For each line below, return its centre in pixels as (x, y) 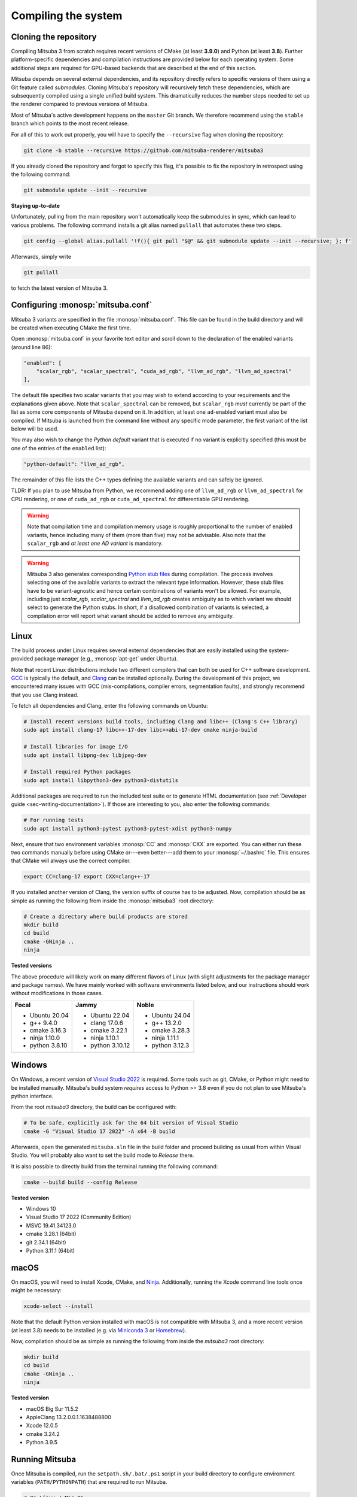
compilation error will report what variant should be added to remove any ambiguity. (131, 616)
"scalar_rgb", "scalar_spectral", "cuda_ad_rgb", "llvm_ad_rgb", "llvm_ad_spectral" (164, 372)
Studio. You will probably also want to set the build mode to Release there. (103, 1155)
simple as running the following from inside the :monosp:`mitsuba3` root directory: (112, 901)
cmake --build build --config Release (80, 1182)
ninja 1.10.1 (105, 1038)
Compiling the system (67, 16)
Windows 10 (41, 1208)
